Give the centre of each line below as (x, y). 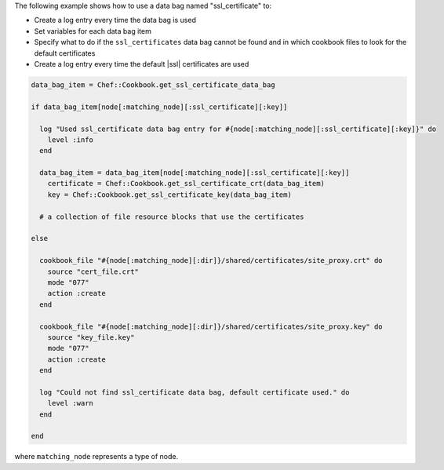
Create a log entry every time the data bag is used (115, 20)
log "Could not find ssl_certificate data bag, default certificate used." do (195, 392)
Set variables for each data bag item (93, 31)
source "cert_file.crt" (93, 271)
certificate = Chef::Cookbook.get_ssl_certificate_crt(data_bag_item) (186, 184)
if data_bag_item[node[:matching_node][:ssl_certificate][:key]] (159, 107)
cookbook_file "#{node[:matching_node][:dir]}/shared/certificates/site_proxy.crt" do (211, 261)
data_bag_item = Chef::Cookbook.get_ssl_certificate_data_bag (153, 85)
